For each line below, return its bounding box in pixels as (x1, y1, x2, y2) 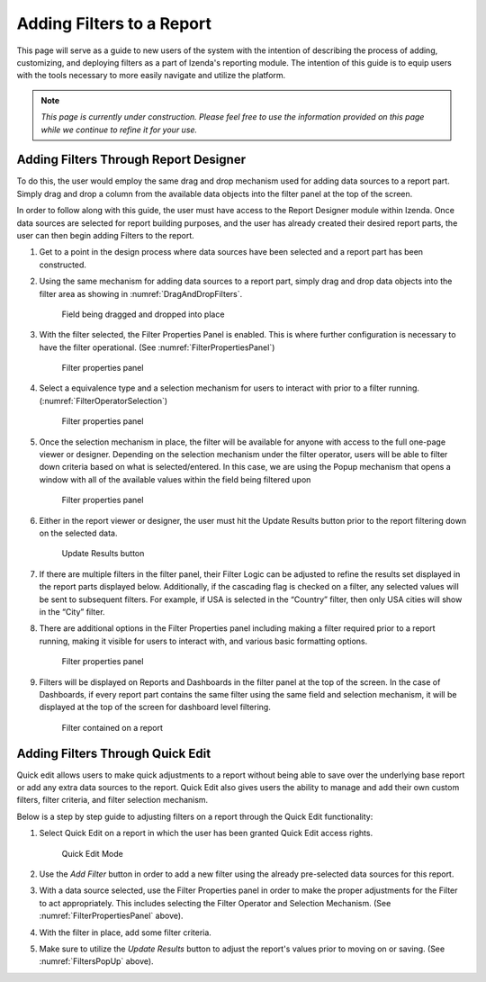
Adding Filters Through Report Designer (16, 152, 247, 167)
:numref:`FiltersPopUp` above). (39, 956, 154, 967)
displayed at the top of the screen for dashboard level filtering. (39, 702, 272, 713)
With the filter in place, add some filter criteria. (39, 927, 211, 938)
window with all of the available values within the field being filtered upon (39, 473, 311, 485)
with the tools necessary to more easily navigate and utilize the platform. (16, 70, 286, 81)
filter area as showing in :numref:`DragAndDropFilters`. (39, 288, 243, 299)
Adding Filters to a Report (16, 14, 211, 33)
